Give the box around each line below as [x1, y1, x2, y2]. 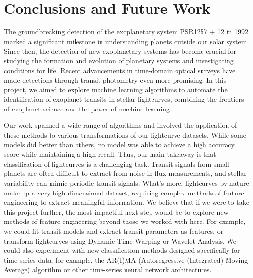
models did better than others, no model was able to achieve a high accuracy [4, 139, 235, 149]
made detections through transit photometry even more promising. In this [4, 75, 227, 85]
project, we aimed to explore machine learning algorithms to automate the [4, 84, 228, 94]
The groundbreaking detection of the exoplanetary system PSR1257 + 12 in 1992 [4, 27, 249, 37]
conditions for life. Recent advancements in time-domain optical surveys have [4, 65, 236, 75]
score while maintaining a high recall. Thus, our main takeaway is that [4, 149, 216, 159]
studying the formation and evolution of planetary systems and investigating [4, 55, 234, 65]
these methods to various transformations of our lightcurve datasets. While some [4, 130, 246, 140]
